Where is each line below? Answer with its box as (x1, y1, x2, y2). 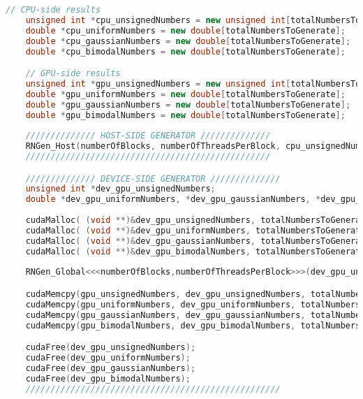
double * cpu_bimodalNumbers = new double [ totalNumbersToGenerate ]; (25, 46, 346, 57)
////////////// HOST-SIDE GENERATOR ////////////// (25, 131, 271, 141)
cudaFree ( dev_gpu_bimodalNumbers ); (25, 373, 191, 384)
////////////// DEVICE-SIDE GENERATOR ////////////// (25, 173, 281, 184)
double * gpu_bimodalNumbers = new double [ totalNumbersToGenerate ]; (25, 110, 346, 120)
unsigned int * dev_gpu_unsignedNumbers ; (25, 184, 216, 194)
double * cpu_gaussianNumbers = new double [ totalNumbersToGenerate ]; (25, 36, 351, 46)
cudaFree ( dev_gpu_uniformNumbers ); (25, 353, 191, 363)
